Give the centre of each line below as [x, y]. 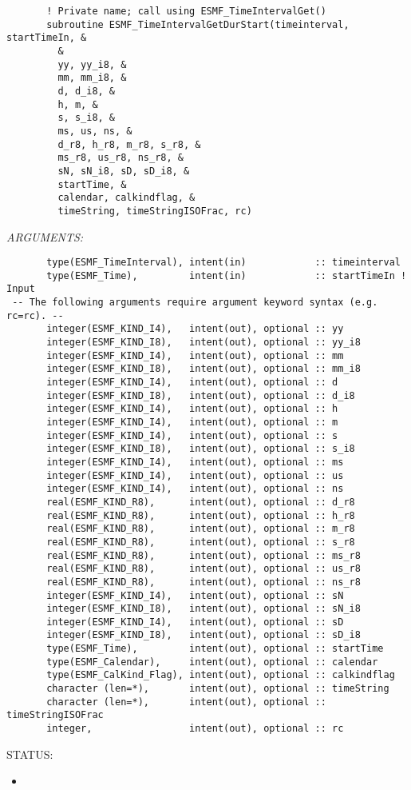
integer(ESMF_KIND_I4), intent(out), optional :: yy [195, 329]
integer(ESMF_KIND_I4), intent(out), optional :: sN [195, 595]
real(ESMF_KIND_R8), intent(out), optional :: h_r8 [201, 515]
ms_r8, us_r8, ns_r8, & [121, 158]
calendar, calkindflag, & [126, 198]
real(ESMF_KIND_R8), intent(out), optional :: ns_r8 [204, 582]
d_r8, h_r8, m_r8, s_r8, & [129, 144]
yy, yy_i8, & [92, 64]
